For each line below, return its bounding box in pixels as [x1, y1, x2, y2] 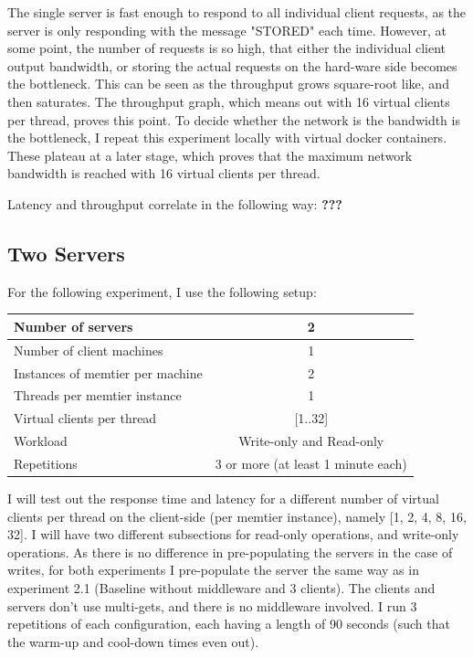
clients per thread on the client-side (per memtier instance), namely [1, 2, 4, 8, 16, [7, 506, 467, 525]
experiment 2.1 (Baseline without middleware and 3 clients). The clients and [7, 578, 436, 597]
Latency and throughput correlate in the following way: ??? [7, 194, 342, 213]
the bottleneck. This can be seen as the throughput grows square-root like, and [7, 74, 449, 93]
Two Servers [7, 239, 125, 267]
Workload [14, 431, 68, 451]
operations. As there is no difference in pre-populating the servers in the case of [7, 542, 453, 561]
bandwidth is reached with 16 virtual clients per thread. [7, 164, 321, 183]
